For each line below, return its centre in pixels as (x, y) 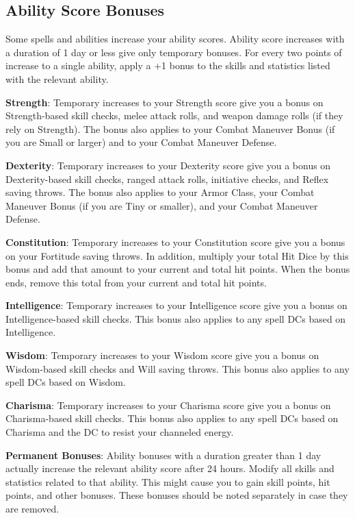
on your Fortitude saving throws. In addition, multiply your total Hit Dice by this (177, 255)
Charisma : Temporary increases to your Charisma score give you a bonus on (168, 405)
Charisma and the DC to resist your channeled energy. (120, 432)
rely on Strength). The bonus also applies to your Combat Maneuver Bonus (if (170, 128)
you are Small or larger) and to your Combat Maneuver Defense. (141, 142)
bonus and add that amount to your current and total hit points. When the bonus (178, 269)
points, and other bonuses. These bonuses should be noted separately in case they (177, 495)
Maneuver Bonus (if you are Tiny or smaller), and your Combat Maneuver (162, 205)
